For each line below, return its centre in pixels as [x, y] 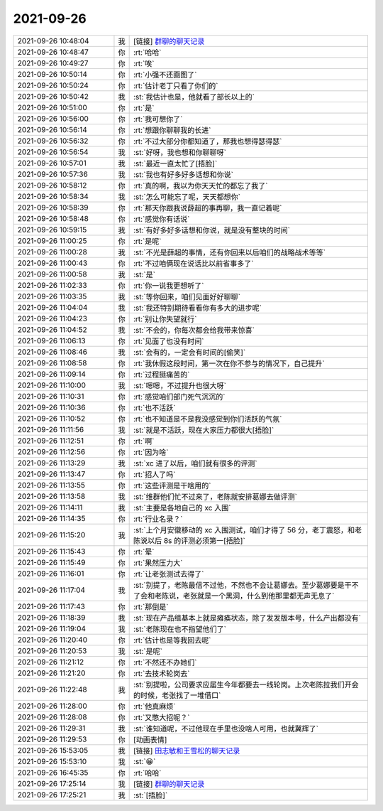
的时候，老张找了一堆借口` [177, 695]
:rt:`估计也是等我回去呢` [172, 640]
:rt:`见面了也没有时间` [168, 341]
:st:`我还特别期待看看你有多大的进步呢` [198, 308]
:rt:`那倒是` [151, 606]
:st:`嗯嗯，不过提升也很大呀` [180, 385]
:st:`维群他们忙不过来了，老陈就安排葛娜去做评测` [215, 496]
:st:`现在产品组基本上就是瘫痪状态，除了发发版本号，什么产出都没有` [247, 618]
